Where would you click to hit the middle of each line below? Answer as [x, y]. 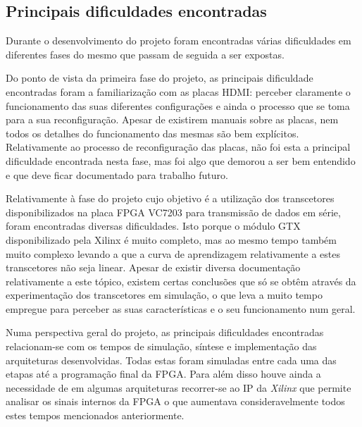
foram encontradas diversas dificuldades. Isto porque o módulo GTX [153, 226]
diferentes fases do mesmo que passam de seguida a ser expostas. [145, 54]
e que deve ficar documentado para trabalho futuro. [117, 174]
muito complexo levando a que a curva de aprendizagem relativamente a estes [173, 253]
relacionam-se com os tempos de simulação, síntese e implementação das [161, 346]
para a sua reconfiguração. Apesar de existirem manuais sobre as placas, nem [172, 119]
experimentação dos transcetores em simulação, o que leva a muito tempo [164, 295]
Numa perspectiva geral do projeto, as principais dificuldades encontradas [165, 332]
